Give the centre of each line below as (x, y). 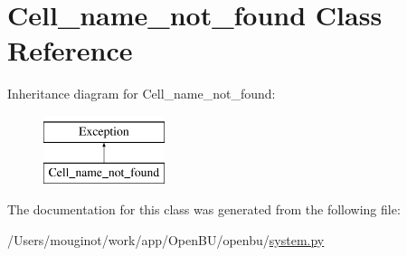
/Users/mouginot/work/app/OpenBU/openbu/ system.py (166, 239)
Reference (70, 50)
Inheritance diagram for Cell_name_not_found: (142, 94)
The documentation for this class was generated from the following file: (204, 209)
